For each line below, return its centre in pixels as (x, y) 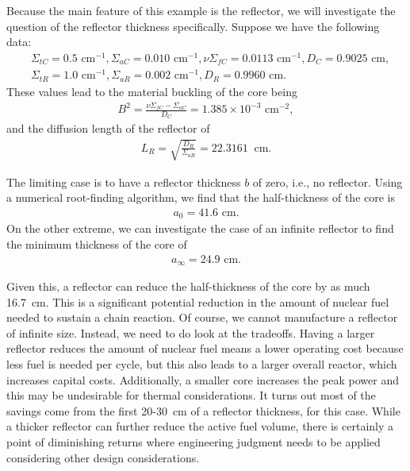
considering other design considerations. (103, 457)
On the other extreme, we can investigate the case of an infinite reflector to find (200, 228)
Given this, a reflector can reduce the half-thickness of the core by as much (188, 286)
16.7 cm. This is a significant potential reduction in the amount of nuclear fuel (198, 301)
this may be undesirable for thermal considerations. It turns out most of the (191, 395)
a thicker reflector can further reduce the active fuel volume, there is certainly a (200, 426)
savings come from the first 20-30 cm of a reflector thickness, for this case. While (203, 410)
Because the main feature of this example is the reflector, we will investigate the (201, 10)
